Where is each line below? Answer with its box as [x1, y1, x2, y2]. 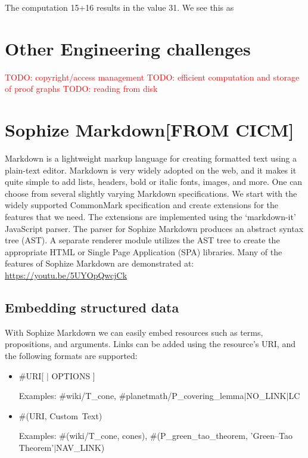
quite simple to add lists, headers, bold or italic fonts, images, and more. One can [5, 175, 303, 188]
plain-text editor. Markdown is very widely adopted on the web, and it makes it [5, 163, 297, 176]
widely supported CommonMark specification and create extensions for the [5, 199, 278, 211]
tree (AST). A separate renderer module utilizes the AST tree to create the [5, 234, 280, 246]
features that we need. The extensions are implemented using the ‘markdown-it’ [5, 211, 296, 222]
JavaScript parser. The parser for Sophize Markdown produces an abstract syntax [5, 222, 304, 234]
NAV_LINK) [56, 441, 105, 453]
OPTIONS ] [51, 369, 95, 382]
